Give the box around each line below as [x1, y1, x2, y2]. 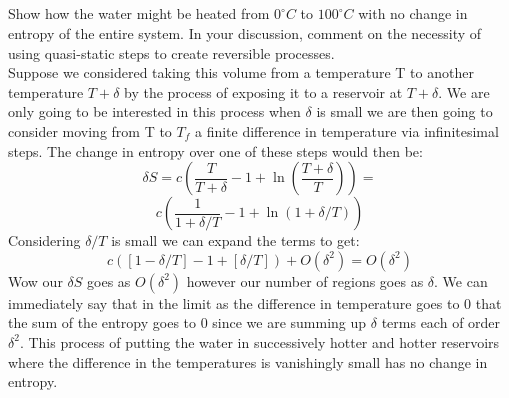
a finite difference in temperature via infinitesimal [194, 120, 499, 141]
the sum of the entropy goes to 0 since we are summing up [8, 312, 367, 333]
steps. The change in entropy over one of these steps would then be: [8, 140, 423, 161]
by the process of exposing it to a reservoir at [124, 81, 403, 102]
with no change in [358, 3, 468, 24]
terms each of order [381, 312, 501, 333]
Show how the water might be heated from [8, 3, 270, 24]
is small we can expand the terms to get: [111, 230, 360, 251]
